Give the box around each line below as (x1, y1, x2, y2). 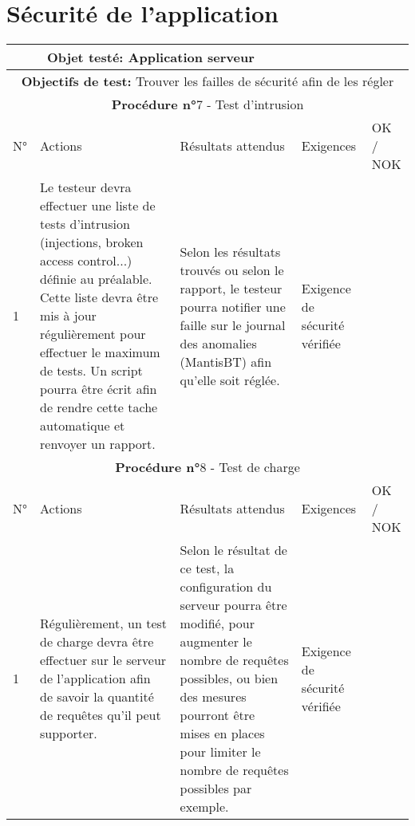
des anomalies (180, 333, 257, 352)
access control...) (40, 251, 132, 270)
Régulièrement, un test (40, 614, 168, 633)
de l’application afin (40, 669, 151, 688)
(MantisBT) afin (180, 352, 272, 371)
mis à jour (40, 306, 97, 325)
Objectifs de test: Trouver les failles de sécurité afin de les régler (21, 72, 394, 91)
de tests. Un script (40, 361, 143, 380)
